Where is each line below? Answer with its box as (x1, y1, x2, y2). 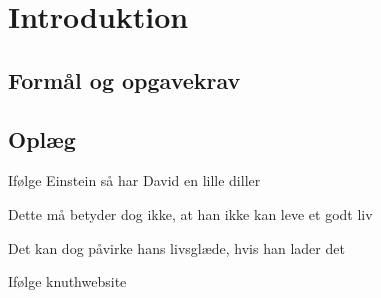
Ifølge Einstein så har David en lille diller (8, 170, 261, 191)
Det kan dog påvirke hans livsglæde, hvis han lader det (8, 237, 345, 258)
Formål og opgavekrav (8, 64, 241, 95)
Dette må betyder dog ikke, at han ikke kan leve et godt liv (8, 203, 373, 224)
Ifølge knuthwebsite (8, 271, 127, 292)
